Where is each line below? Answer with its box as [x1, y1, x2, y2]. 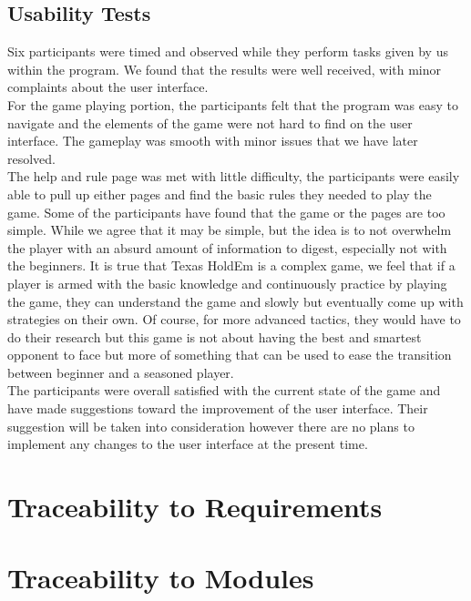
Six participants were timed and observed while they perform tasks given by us [7, 42, 448, 61]
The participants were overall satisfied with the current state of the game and [7, 381, 441, 400]
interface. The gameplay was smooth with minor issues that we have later [7, 131, 418, 150]
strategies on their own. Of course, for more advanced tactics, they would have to [7, 310, 461, 329]
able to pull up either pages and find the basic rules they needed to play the [7, 184, 432, 203]
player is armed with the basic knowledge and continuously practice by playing [7, 273, 447, 292]
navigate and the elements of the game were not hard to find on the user [7, 113, 413, 132]
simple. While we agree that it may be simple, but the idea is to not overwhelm [7, 220, 452, 239]
